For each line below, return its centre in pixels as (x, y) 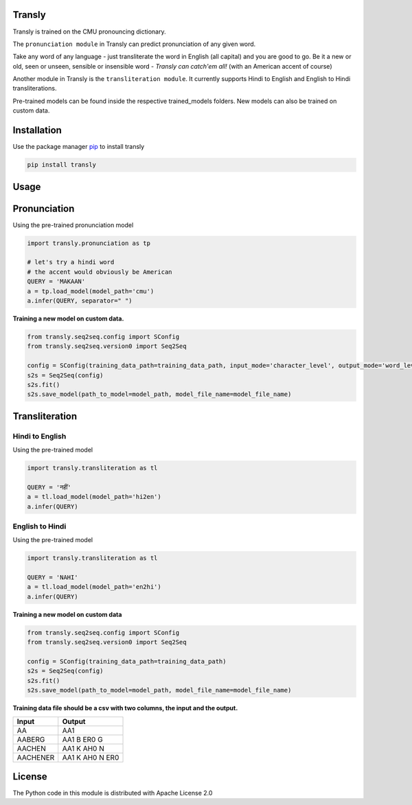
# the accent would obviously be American (100, 272)
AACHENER (36, 757)
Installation (37, 130)
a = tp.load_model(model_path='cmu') (91, 291)
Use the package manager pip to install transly (79, 147)
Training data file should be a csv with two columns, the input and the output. (125, 708)
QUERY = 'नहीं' (49, 487)
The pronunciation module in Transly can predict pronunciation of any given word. (134, 44)
